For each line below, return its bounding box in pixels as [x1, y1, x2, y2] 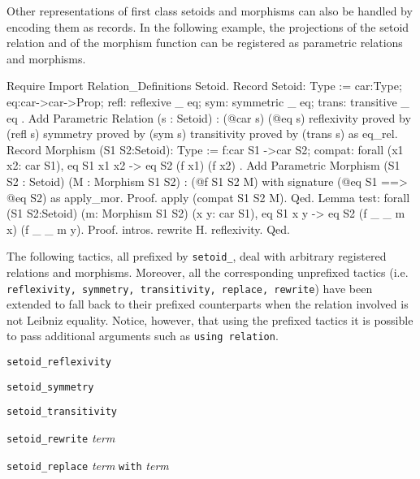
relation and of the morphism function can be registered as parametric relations [6, 34, 403, 51]
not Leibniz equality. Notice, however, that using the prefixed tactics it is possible [6, 311, 414, 328]
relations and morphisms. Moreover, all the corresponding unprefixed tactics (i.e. [6, 263, 409, 280]
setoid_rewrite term [6, 429, 115, 447]
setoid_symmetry [6, 381, 94, 393]
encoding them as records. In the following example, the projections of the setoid [6, 18, 409, 35]
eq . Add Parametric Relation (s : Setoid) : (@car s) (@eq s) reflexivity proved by [6, 109, 411, 126]
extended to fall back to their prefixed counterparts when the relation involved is [6, 296, 409, 313]
